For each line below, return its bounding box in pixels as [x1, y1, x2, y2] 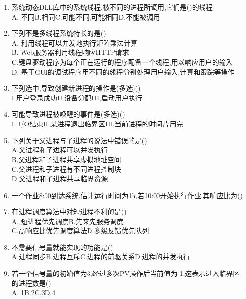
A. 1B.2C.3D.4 [11, 287, 56, 298]
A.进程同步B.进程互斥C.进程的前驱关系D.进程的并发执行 [11, 251, 190, 262]
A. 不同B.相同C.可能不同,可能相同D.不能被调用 [11, 11, 160, 22]
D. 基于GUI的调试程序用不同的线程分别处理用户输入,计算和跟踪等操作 [11, 66, 235, 76]
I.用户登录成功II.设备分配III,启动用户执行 [11, 92, 142, 102]
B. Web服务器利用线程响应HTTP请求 [11, 47, 129, 57]
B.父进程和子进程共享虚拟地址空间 [11, 154, 121, 164]
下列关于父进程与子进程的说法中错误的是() [11, 135, 147, 145]
